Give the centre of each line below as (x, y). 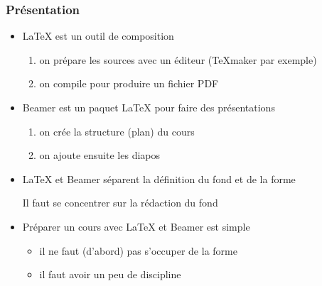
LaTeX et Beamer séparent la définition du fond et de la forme (159, 178)
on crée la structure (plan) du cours (117, 131)
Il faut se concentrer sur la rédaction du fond (120, 203)
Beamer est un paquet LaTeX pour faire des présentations (149, 107)
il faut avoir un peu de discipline (110, 274)
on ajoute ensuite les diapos (100, 155)
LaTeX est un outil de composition (98, 36)
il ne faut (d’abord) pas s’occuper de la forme (138, 250)
